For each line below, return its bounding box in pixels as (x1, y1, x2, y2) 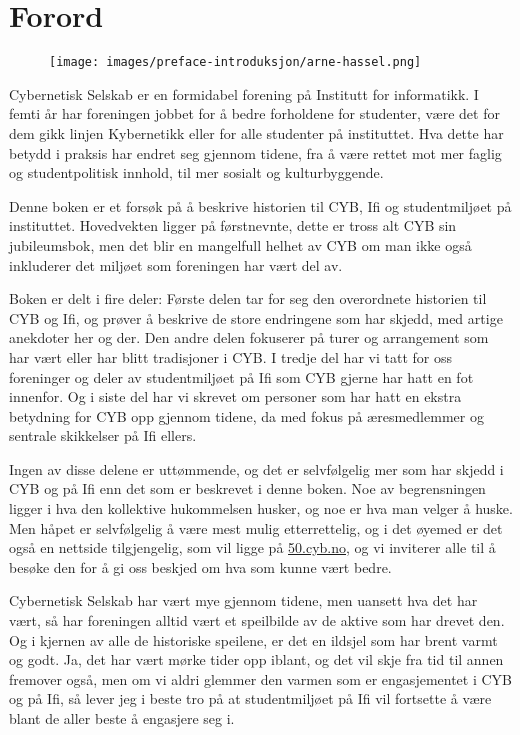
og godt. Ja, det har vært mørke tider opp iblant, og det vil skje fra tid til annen (9, 649, 504, 670)
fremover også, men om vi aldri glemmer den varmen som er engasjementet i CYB (9, 668, 513, 689)
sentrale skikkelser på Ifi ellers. (9, 425, 197, 446)
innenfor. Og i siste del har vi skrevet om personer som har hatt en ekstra (9, 386, 462, 407)
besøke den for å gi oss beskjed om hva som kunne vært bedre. (9, 556, 392, 577)
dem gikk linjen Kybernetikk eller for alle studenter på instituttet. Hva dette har (9, 122, 504, 143)
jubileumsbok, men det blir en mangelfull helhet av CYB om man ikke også (9, 234, 472, 255)
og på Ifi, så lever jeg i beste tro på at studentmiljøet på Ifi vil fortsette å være (9, 688, 492, 709)
